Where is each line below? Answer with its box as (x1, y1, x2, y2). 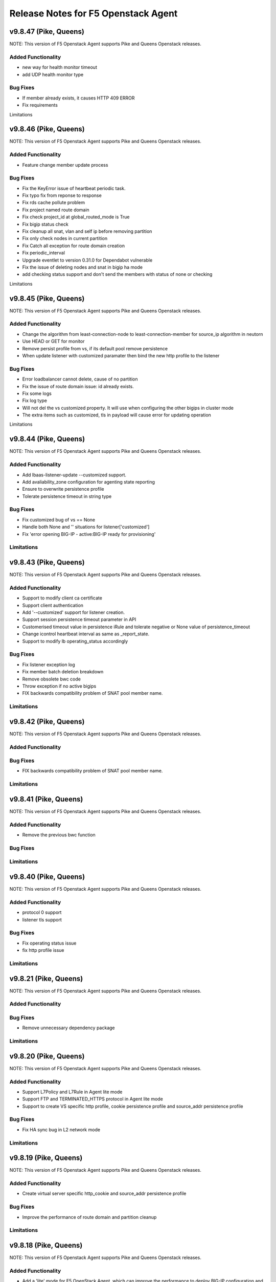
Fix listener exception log (22, 662, 75, 668)
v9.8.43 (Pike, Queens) (9, 558, 85, 567)
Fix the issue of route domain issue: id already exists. (22, 383, 134, 389)
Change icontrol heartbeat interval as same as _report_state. (22, 631, 150, 637)
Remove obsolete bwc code (22, 676, 81, 682)
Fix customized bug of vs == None (22, 516, 96, 523)
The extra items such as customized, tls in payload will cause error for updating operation (22, 412, 212, 418)
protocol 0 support (22, 909, 62, 915)
